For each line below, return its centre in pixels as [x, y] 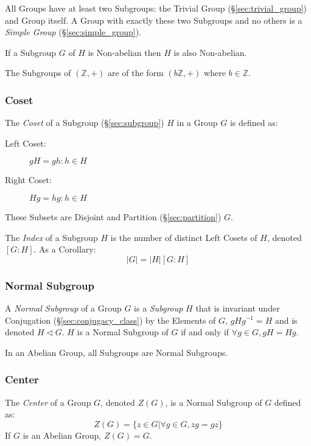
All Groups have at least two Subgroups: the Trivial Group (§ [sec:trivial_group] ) [156, 8]
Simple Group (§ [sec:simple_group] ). [73, 32]
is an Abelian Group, [62, 435]
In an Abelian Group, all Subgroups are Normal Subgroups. [117, 352]
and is [286, 320]
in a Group [197, 123]
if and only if [205, 332]
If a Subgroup [31, 52]
